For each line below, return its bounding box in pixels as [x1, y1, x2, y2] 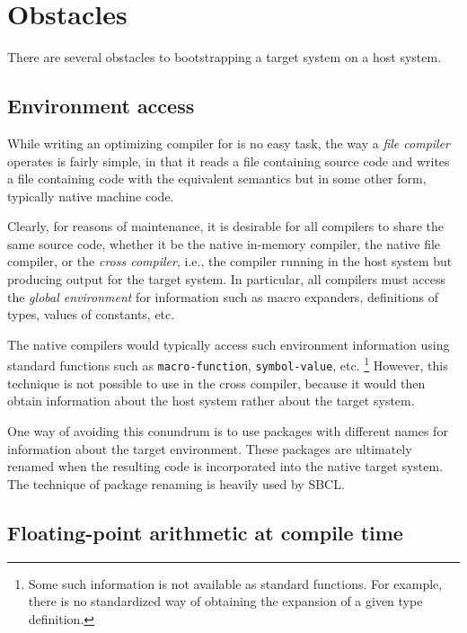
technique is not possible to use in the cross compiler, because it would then [7, 373, 426, 392]
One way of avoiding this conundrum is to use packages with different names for [7, 421, 448, 440]
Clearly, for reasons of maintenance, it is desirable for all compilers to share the [7, 217, 445, 236]
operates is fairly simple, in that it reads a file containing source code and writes [7, 151, 450, 170]
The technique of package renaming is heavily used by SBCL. [7, 474, 345, 493]
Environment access [7, 92, 195, 120]
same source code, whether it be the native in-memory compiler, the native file [7, 234, 441, 253]
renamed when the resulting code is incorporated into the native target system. [7, 457, 444, 476]
